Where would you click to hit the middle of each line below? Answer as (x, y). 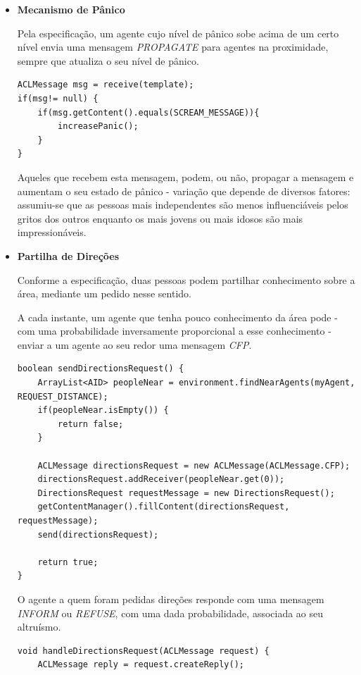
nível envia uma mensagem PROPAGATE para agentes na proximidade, (173, 47)
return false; (91, 424)
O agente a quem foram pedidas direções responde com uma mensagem (171, 599)
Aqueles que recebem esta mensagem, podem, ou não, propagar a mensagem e (185, 177)
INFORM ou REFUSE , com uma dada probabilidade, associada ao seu (170, 613)
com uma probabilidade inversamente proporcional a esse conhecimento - (174, 331)
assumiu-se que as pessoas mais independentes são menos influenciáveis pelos (183, 205)
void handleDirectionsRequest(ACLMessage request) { (143, 651)
